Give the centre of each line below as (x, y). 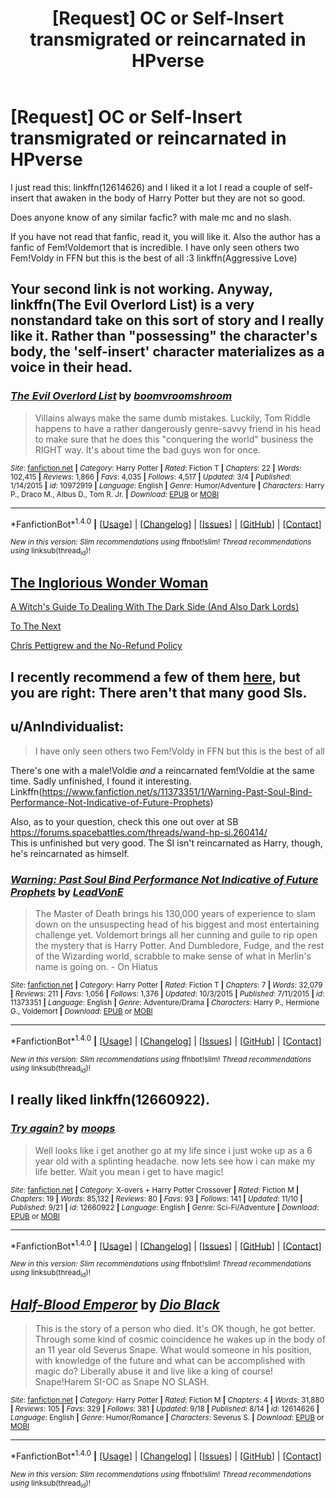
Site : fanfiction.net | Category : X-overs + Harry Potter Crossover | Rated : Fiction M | (155, 1190)
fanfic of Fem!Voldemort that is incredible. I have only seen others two (155, 247)
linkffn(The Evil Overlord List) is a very (132, 305)
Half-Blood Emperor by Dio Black (115, 1304)
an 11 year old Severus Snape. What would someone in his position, (173, 1350)
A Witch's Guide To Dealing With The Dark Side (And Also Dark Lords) (155, 607)
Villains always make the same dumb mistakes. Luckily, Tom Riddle (172, 418)
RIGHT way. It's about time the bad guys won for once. (147, 449)
